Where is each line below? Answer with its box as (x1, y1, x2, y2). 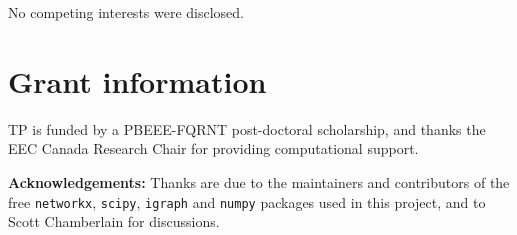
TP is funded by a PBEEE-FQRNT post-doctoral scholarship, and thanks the (8, 118, 486, 139)
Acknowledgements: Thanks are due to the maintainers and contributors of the (8, 171, 510, 192)
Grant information (8, 60, 267, 101)
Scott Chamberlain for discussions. (8, 211, 220, 232)
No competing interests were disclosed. (8, 2, 245, 22)
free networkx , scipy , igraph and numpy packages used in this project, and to (8, 191, 486, 212)
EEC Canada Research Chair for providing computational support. (8, 138, 419, 159)
